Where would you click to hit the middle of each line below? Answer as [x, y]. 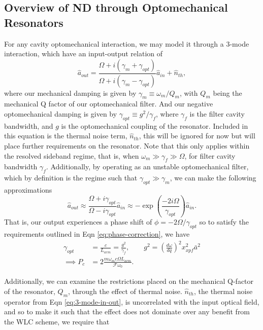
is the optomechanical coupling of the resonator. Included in [155, 125]
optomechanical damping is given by [61, 114]
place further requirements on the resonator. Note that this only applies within [127, 146]
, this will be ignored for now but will [197, 136]
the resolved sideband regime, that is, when [72, 155]
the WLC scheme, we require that [57, 321]
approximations [28, 190]
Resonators [34, 22]
